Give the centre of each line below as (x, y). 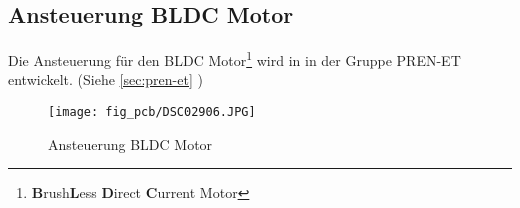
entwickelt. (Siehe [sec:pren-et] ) (105, 79)
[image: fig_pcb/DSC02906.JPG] (152, 112)
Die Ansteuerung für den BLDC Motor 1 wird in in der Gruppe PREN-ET (234, 58)
